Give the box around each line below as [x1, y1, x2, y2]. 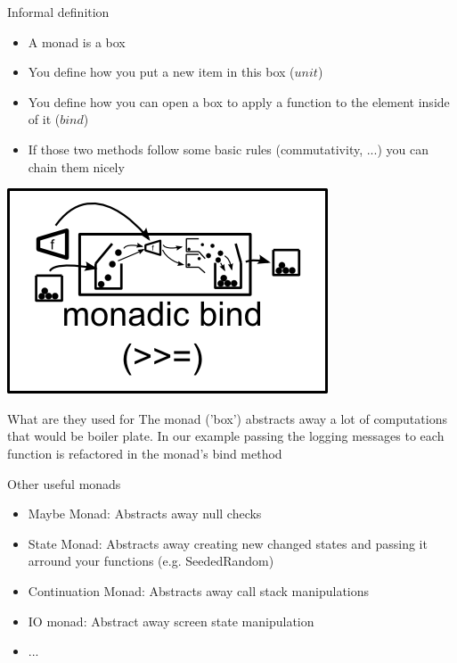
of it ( [28, 110, 61, 128]
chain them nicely [28, 157, 125, 176]
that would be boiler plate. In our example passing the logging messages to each [7, 427, 445, 445]
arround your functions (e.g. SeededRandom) [28, 551, 274, 570]
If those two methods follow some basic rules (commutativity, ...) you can [28, 139, 428, 158]
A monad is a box [28, 32, 126, 51]
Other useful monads [7, 474, 121, 493]
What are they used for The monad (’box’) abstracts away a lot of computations [7, 409, 447, 427]
